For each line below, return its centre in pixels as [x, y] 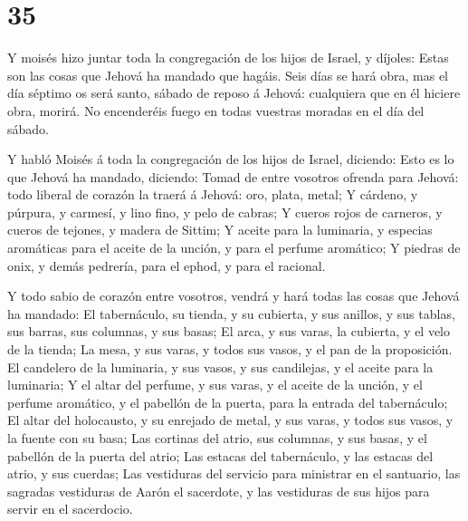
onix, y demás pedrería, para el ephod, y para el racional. [167, 265]
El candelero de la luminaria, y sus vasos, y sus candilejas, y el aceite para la [220, 367]
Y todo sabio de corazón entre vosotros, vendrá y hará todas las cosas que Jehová [234, 296]
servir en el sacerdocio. [70, 509]
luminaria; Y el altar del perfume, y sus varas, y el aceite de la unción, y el [215, 385]
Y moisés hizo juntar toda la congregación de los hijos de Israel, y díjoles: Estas [228, 58]
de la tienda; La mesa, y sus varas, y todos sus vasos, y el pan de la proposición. [230, 349]
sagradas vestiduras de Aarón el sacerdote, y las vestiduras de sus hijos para [219, 491]
